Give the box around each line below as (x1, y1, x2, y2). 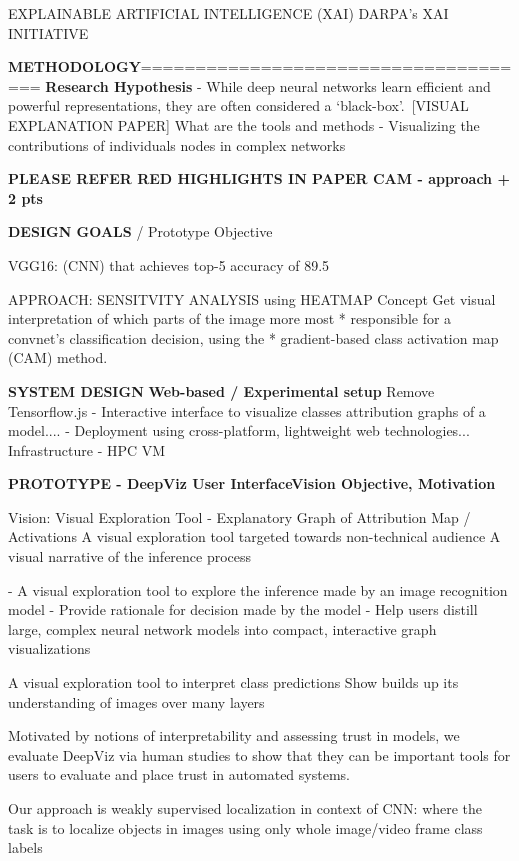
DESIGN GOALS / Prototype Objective (8, 221, 273, 242)
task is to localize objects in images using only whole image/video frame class (8, 817, 483, 838)
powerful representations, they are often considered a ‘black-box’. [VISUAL (8, 95, 469, 116)
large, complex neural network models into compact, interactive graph (8, 618, 437, 639)
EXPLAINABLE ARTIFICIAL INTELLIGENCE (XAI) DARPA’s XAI (8, 3, 449, 23)
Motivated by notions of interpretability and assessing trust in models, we (8, 725, 460, 746)
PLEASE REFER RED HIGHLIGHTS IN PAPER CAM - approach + (8, 168, 510, 189)
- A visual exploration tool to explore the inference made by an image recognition (8, 579, 508, 600)
